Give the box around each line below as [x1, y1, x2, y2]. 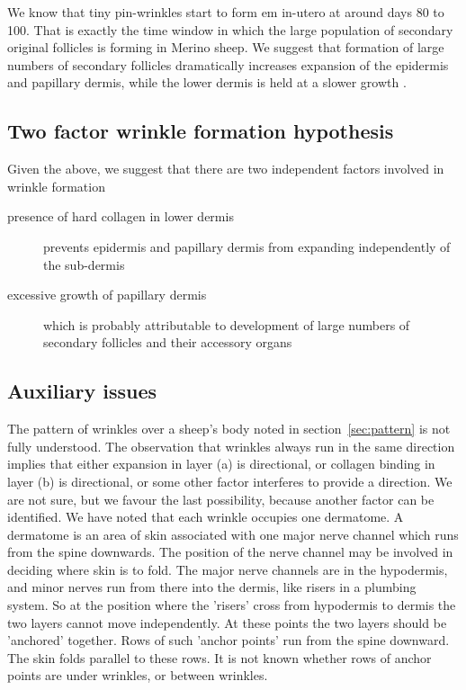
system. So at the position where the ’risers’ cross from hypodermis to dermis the [7, 596, 456, 614]
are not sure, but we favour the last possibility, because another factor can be [7, 489, 435, 508]
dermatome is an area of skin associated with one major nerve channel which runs [7, 524, 459, 543]
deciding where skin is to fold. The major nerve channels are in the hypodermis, [7, 560, 448, 578]
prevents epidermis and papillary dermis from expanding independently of [43, 237, 451, 255]
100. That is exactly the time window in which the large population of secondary [7, 20, 453, 39]
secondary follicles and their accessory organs [43, 333, 292, 352]
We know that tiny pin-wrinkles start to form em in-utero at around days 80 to [7, 3, 444, 21]
